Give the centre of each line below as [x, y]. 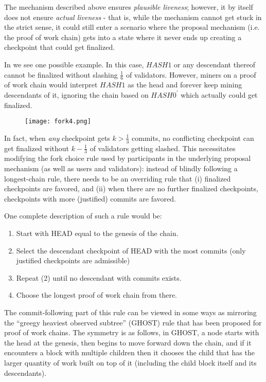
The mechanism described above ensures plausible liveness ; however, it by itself [129, 7]
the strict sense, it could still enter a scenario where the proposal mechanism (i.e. [132, 27]
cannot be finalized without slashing [61, 74]
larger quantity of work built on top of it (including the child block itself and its [130, 362]
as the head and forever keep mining [185, 85]
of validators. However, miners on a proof [191, 74]
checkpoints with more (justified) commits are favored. [90, 198]
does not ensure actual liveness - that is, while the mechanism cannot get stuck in [133, 17]
